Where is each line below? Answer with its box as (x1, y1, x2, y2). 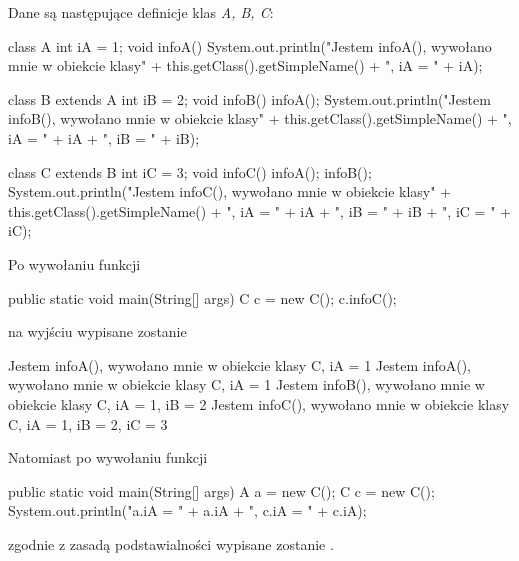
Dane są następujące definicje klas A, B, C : (8, 2, 274, 22)
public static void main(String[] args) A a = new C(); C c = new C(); (8, 480, 435, 501)
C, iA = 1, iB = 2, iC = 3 (8, 413, 168, 434)
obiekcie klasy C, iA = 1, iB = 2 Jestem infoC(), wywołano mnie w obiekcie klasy (8, 393, 510, 414)
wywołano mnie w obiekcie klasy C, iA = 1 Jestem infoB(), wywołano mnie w (8, 374, 485, 395)
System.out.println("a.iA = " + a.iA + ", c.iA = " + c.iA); (8, 500, 367, 521)
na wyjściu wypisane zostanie (8, 321, 187, 342)
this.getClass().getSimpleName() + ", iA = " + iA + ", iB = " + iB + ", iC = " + (8, 200, 511, 221)
